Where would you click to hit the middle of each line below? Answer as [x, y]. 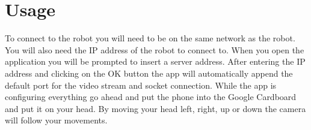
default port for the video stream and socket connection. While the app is [141, 85]
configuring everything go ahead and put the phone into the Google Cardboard [151, 97]
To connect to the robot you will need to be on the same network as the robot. [150, 38]
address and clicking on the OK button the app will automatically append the [149, 73]
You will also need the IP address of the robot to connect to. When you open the [155, 49]
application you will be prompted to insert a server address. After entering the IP [155, 61]
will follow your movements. [56, 120]
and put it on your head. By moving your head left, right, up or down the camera [155, 108]
